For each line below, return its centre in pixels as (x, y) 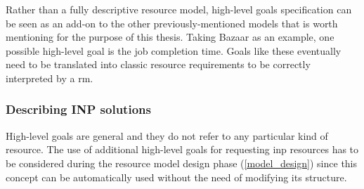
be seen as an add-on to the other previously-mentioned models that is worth (172, 23)
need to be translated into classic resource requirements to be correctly (158, 64)
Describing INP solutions (78, 109)
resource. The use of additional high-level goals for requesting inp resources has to (182, 149)
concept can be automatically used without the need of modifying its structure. (176, 177)
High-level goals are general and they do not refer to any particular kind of (167, 135)
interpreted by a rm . (50, 78)
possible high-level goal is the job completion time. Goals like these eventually (174, 50)
